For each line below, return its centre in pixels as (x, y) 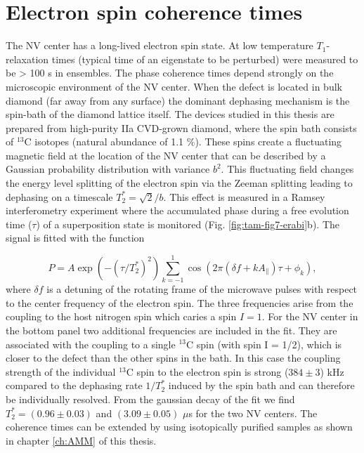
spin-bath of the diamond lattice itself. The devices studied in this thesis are (170, 114)
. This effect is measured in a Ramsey (244, 196)
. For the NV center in (310, 316)
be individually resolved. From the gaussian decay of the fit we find (150, 399)
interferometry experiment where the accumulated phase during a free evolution (177, 210)
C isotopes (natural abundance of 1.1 (104, 142)
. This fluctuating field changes (287, 169)
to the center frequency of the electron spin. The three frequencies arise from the (180, 302)
